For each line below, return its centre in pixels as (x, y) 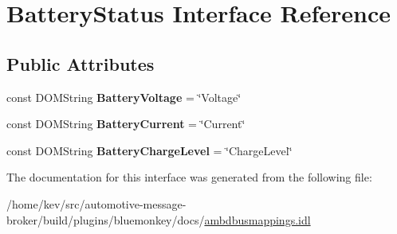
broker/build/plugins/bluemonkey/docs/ (106, 219)
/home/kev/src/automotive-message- (96, 203)
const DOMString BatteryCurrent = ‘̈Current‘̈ (126, 124)
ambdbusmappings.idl (257, 219)
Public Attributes (81, 63)
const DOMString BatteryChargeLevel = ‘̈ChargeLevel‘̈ (149, 150)
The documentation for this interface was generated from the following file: (189, 177)
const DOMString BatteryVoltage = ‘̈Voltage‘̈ (124, 97)
